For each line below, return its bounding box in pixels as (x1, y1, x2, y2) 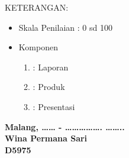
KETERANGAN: (5, 1, 69, 13)
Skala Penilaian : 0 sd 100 (18, 21, 112, 33)
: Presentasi (33, 100, 75, 112)
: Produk (33, 80, 65, 93)
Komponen (18, 41, 58, 53)
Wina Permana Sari (5, 132, 88, 144)
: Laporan (33, 60, 69, 73)
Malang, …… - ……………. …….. (5, 120, 125, 133)
